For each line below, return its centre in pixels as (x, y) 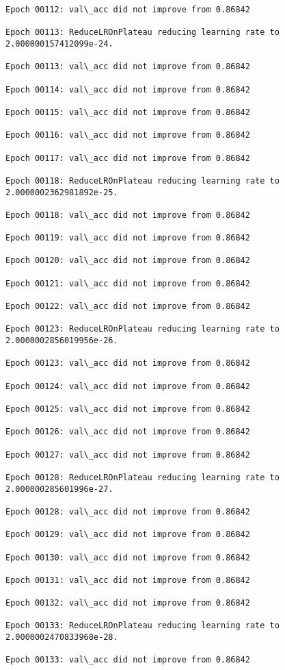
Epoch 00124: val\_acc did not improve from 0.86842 (128, 386)
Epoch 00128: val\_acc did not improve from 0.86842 (128, 511)
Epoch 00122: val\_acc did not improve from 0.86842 (128, 307)
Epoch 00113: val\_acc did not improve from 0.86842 (128, 67)
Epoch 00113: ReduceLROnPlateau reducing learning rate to (142, 33)
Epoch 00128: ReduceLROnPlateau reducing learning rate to (142, 477)
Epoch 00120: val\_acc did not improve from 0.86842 (128, 261)
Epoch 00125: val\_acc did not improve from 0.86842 (128, 409)
